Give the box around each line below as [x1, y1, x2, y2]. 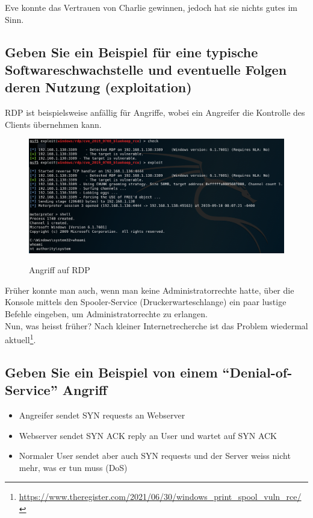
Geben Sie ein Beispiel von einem [5, 362, 218, 381]
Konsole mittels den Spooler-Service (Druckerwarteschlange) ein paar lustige [5, 295, 287, 308]
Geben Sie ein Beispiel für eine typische [5, 42, 258, 61]
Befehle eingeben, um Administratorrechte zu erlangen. [5, 307, 208, 320]
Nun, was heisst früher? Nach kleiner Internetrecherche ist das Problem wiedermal [5, 319, 308, 332]
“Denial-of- [222, 362, 293, 381]
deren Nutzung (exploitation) [5, 78, 192, 96]
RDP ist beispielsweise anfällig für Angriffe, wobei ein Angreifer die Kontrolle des [5, 106, 305, 119]
